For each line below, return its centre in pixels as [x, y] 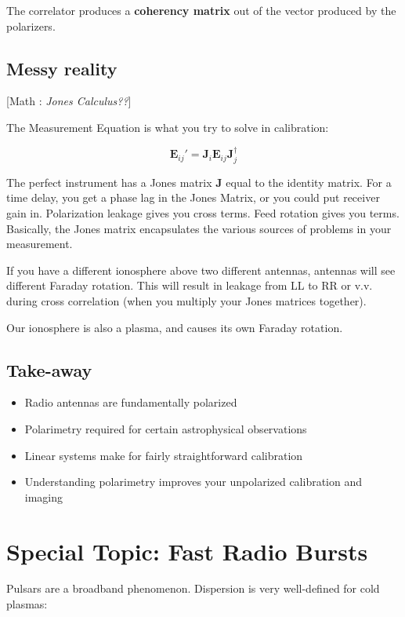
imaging [44, 497]
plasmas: [27, 604]
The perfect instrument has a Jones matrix [109, 182]
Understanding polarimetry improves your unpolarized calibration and [193, 482]
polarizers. [31, 26]
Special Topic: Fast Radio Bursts [187, 551]
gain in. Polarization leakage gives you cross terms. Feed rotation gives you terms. [203, 213]
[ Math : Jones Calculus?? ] [69, 101]
